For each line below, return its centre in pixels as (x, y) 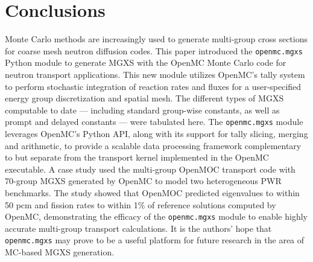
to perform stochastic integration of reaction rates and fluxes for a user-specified (153, 86)
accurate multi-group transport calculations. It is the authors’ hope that (138, 228)
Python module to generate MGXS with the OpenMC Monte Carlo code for (146, 62)
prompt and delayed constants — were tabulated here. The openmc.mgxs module (154, 122)
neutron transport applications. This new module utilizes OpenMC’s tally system (155, 74)
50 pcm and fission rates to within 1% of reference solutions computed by (141, 204)
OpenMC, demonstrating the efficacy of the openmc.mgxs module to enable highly (156, 216)
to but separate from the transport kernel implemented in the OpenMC (137, 157)
